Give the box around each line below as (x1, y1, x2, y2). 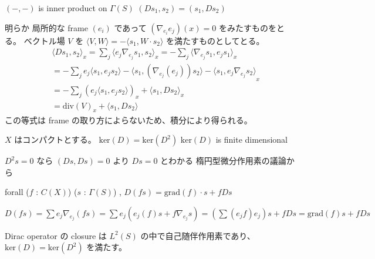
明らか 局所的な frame (5, 21, 88, 33)
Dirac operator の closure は (5, 229, 107, 241)
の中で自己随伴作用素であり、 (140, 229, 255, 241)
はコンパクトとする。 (14, 133, 96, 146)
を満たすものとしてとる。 (166, 34, 265, 46)
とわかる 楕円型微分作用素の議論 (160, 154, 286, 167)
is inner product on (38, 2, 107, 14)
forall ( (5, 186, 29, 198)
